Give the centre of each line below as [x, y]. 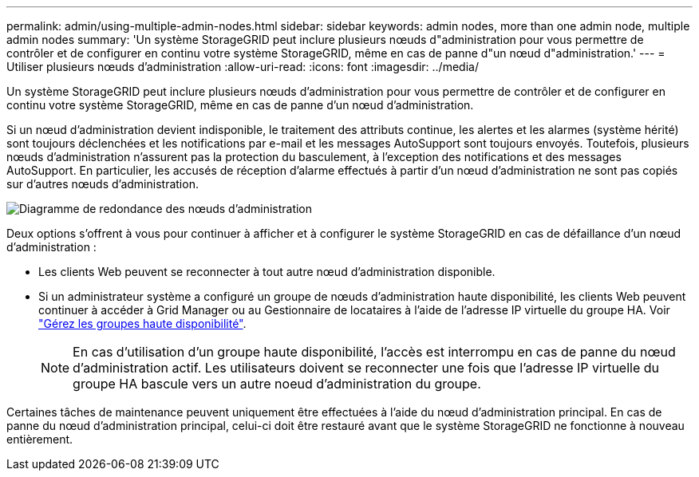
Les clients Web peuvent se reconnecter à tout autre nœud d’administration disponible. [267, 272]
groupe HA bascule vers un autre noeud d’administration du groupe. [277, 384]
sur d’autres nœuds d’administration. [103, 184]
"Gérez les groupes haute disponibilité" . [142, 323]
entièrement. [40, 439]
